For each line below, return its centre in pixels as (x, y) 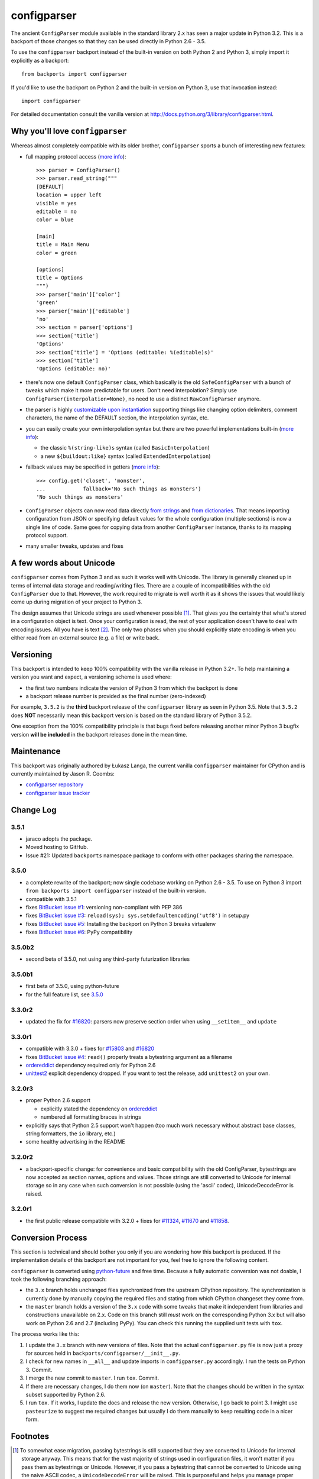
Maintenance (36, 751)
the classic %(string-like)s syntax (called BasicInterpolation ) (125, 448)
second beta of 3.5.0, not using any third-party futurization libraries (108, 959)
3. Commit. (39, 1370)
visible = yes (56, 203)
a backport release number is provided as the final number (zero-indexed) (116, 696)
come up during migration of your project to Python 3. (77, 602)
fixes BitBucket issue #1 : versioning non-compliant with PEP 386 (104, 907)
